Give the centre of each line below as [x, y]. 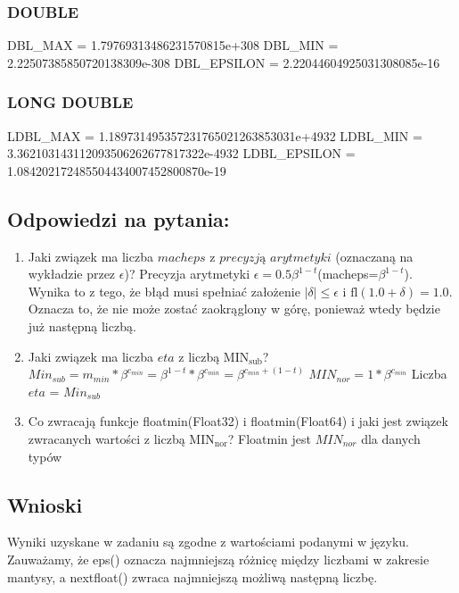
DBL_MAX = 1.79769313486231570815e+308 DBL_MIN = [173, 45]
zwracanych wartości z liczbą [107, 438]
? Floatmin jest [269, 438]
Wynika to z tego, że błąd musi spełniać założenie [164, 291]
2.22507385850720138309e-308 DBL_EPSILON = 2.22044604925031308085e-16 [224, 62]
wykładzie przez [72, 274]
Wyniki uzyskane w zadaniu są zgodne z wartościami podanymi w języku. [208, 542]
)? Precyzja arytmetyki [187, 274]
